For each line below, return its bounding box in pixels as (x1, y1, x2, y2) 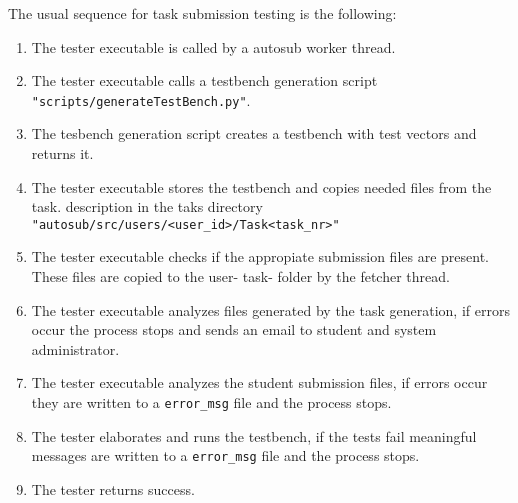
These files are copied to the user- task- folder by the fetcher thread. (31, 266, 450, 287)
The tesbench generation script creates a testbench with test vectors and (31, 123, 477, 144)
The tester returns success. (31, 478, 195, 499)
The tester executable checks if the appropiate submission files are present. (31, 246, 489, 267)
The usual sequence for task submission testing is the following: (8, 3, 397, 23)
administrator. (31, 338, 120, 359)
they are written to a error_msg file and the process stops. (31, 392, 392, 413)
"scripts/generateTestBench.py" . (31, 89, 251, 110)
